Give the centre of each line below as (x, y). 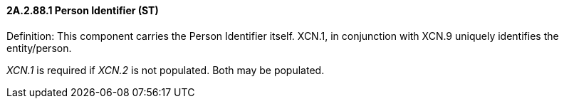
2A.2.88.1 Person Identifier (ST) (83, 10)
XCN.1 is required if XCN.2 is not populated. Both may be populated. (166, 70)
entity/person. (39, 48)
